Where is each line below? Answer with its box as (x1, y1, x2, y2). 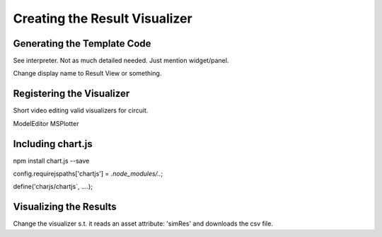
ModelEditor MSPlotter (13, 119, 79, 127)
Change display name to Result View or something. (13, 69, 162, 78)
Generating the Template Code (13, 37, 151, 50)
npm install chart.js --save (13, 156, 90, 165)
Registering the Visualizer (13, 88, 130, 100)
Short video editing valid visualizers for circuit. (13, 106, 149, 115)
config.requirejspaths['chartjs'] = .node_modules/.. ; (13, 170, 163, 178)
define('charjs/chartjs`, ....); (13, 183, 93, 191)
